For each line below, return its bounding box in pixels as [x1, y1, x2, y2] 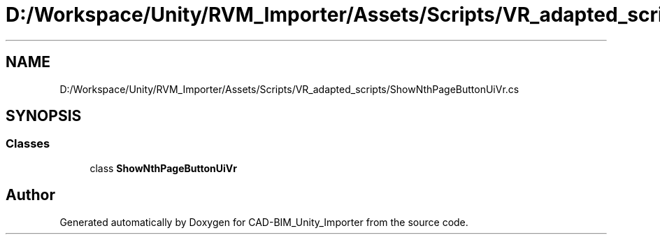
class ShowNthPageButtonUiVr [89, 162, 237, 174]
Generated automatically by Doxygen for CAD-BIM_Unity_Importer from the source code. [59, 216, 468, 228]
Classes [6, 136, 50, 151]
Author [6, 186, 55, 204]
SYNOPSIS [6, 107, 82, 125]
